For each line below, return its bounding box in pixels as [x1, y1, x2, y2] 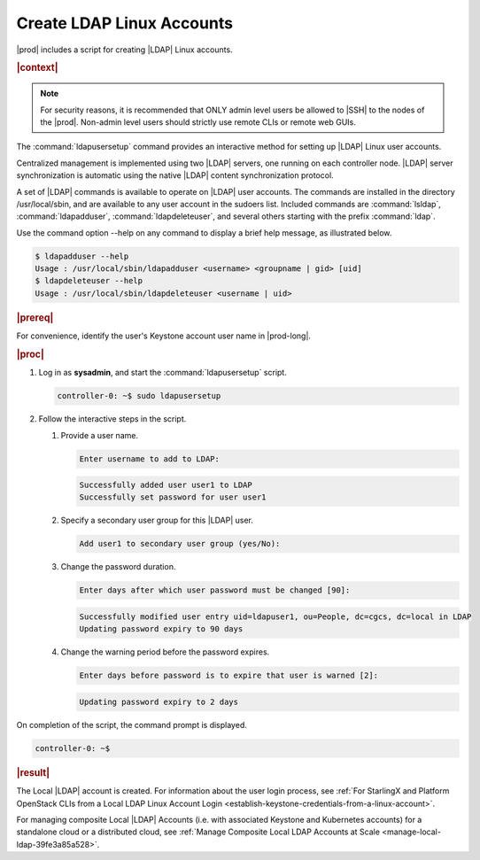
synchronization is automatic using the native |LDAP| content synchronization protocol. [16, 170, 334, 181]
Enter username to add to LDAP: [79, 453, 221, 464]
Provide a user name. [60, 430, 139, 440]
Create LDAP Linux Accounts [16, 13, 234, 33]
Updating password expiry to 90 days [79, 624, 244, 634]
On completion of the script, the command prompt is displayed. [16, 719, 247, 730]
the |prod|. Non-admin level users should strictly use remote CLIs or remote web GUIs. [40, 116, 356, 128]
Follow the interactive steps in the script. [38, 414, 187, 424]
